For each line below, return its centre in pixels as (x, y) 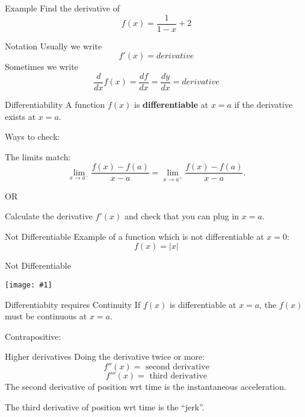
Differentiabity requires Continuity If (73, 304)
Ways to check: (32, 136)
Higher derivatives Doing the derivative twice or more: (105, 356)
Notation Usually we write (54, 45)
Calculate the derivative (49, 216)
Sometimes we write (42, 67)
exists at (20, 116)
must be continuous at (46, 316)
